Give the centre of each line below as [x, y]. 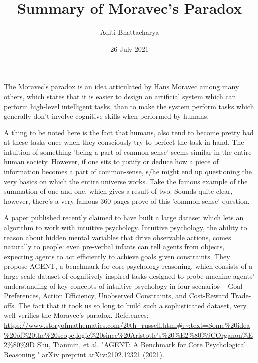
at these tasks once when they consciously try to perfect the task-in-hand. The [124, 142]
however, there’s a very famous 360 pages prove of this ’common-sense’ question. [127, 200]
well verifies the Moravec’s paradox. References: [76, 315]
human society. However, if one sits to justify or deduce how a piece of [111, 162]
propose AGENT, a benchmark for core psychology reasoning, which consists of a [128, 266]
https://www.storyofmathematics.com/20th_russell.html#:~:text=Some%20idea [127, 324]
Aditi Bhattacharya [129, 32]
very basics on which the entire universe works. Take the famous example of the [126, 181]
